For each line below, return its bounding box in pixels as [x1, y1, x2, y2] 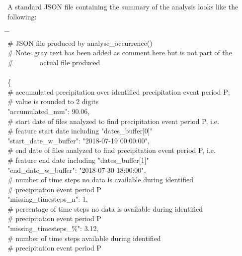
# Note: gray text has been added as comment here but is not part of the [7, 47, 232, 58]
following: [7, 11, 37, 21]
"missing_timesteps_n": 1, [7, 194, 88, 204]
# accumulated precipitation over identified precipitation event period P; [7, 86, 230, 97]
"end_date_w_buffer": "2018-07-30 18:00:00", [7, 164, 146, 175]
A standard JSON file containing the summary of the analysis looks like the [7, 1, 239, 11]
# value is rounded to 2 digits [7, 96, 99, 107]
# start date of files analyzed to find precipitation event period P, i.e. [7, 116, 219, 126]
